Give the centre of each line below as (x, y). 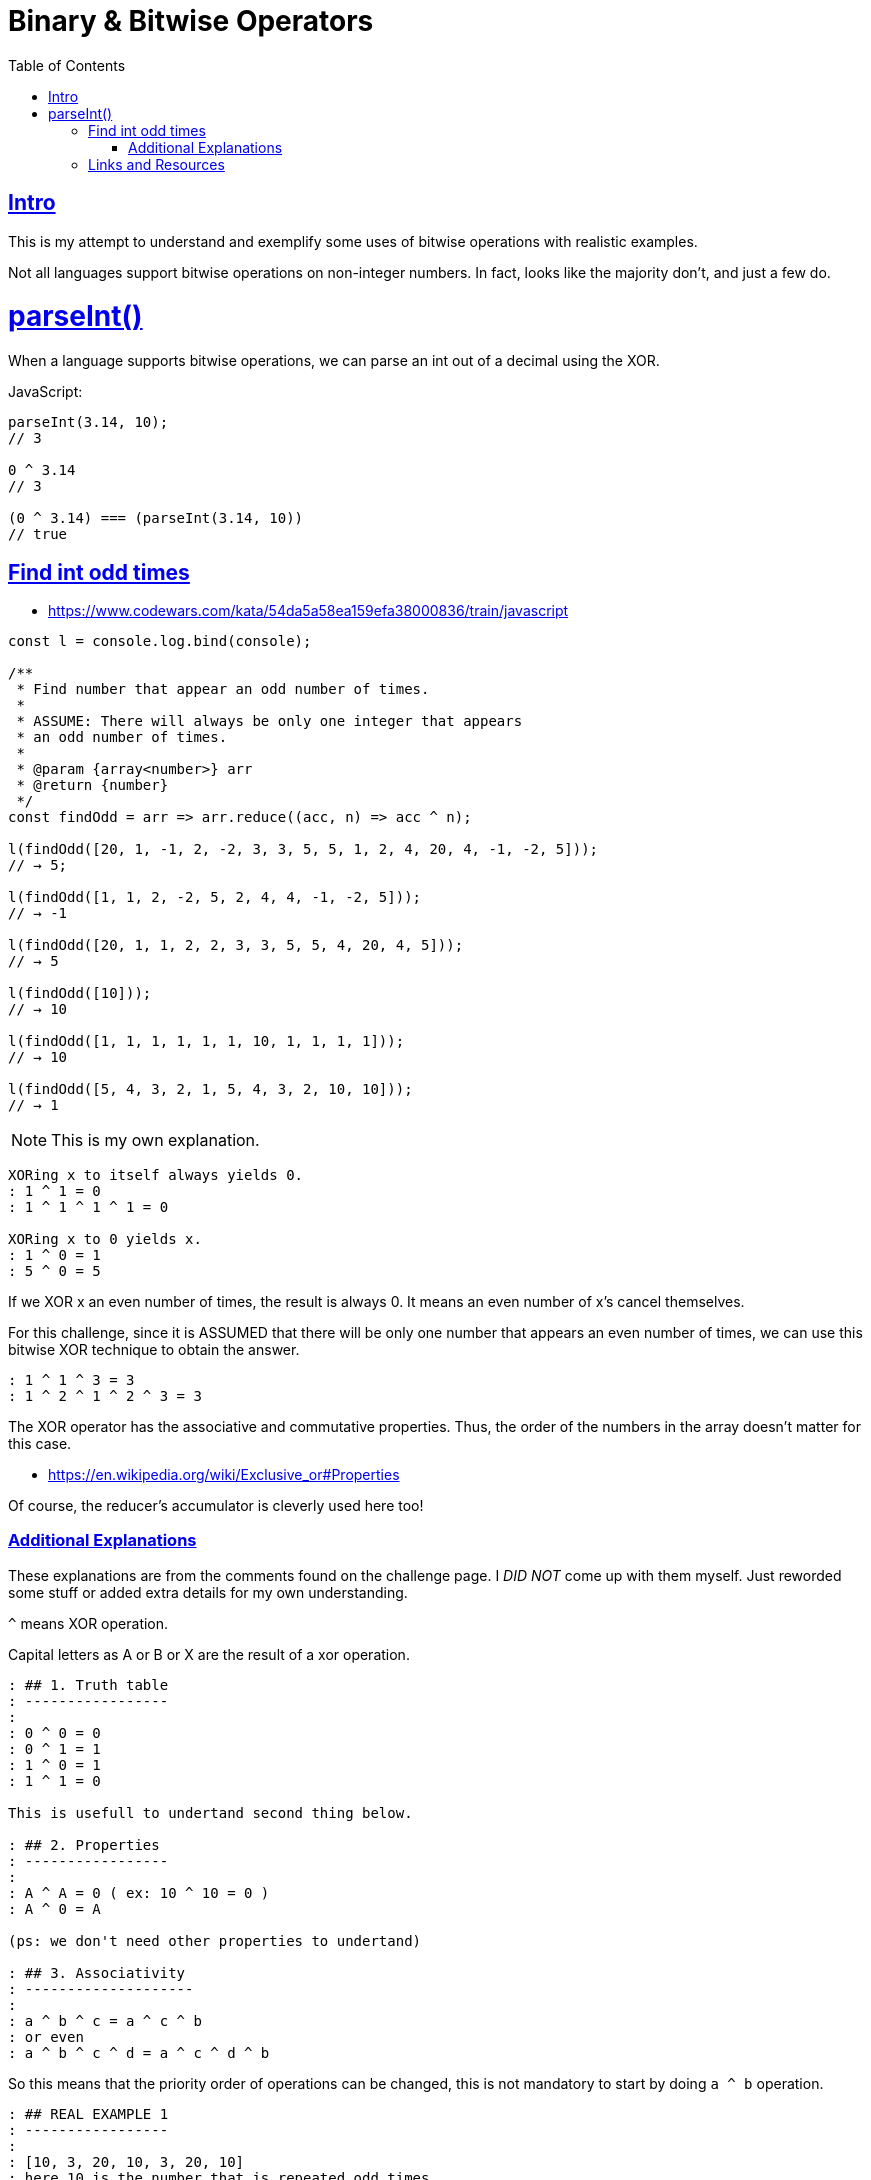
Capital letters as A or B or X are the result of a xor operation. (209, 1654)
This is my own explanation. (155, 1139)
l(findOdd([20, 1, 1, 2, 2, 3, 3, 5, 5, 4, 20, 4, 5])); (236, 944)
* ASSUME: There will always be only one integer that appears (269, 720)
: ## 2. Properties (84, 1844)
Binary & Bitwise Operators (191, 21)
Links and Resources (156, 164)
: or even (46, 2036)
